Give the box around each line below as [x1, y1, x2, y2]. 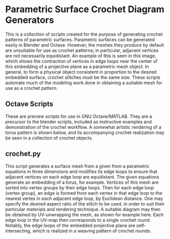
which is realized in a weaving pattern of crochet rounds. [32, 227, 152, 234]
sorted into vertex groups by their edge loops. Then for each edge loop [5, 184, 154, 191]
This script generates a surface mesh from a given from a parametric [5, 163, 150, 169]
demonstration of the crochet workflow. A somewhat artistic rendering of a [5, 124, 161, 130]
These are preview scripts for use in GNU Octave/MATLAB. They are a [5, 113, 152, 119]
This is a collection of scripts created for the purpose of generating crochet [5, 31, 163, 37]
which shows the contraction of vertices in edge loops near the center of [5, 58, 158, 64]
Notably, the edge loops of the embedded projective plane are [5, 222, 135, 228]
